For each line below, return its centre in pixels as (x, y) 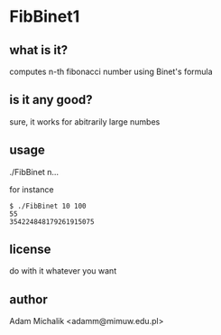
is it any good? (51, 100)
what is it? (39, 50)
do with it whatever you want (63, 271)
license (30, 250)
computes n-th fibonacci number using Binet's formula (111, 71)
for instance (32, 189)
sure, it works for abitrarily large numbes (85, 121)
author (28, 299)
